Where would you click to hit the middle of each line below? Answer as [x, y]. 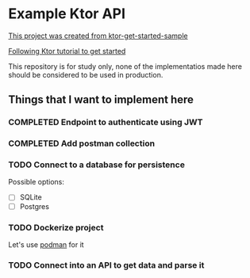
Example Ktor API [67, 14]
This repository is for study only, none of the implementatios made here [125, 66]
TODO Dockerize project [56, 227]
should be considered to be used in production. [86, 74]
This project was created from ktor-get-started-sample [98, 36]
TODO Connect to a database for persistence [96, 165]
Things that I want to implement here [101, 100]
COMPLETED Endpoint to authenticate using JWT [106, 122]
